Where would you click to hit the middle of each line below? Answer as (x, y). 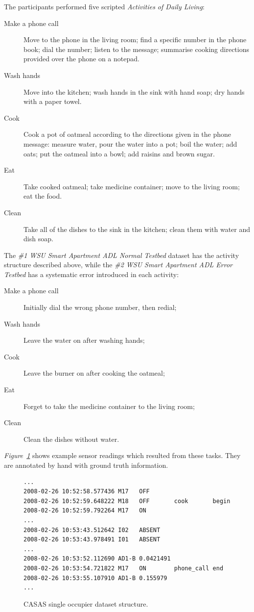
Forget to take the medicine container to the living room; (109, 406)
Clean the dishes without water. (71, 439)
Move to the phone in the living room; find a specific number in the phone (135, 39)
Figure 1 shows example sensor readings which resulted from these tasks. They (122, 455)
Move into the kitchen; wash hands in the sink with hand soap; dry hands (134, 91)
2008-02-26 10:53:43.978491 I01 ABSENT (92, 540)
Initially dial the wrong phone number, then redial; (100, 307)
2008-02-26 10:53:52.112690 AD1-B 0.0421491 (97, 559)
